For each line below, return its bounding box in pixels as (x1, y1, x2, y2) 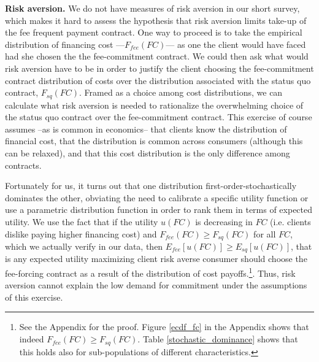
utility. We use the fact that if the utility (5, 215, 158, 228)
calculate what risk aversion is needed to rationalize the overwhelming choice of (5, 98, 304, 111)
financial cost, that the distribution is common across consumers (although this (5, 134, 303, 147)
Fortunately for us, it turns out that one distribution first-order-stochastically (5, 179, 297, 192)
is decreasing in (195, 215, 253, 228)
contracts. (5, 158, 42, 171)
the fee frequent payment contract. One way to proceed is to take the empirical (5, 26, 302, 39)
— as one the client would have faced (166, 37, 306, 50)
